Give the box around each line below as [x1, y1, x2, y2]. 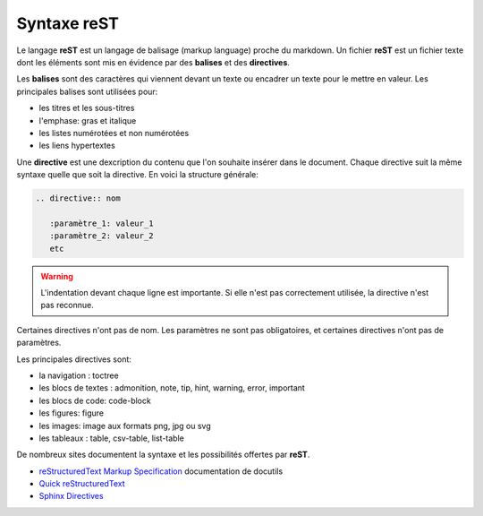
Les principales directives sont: [16, 354, 131, 365]
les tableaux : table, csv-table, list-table [38, 433, 185, 443]
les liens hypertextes [38, 140, 115, 151]
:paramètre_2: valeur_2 [49, 231, 154, 241]
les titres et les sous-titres [38, 103, 135, 114]
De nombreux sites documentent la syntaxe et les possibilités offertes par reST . [16, 449, 310, 460]
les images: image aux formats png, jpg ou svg [38, 420, 212, 431]
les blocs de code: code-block [38, 395, 151, 406]
